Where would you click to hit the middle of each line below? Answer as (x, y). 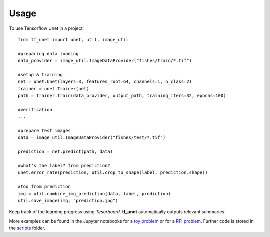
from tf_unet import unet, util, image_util (74, 39)
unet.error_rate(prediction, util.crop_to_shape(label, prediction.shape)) (113, 173)
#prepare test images (44, 131)
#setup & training (41, 74)
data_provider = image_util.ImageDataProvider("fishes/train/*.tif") (105, 61)
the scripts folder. (27, 228)
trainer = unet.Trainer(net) (54, 88)
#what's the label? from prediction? (64, 166)
